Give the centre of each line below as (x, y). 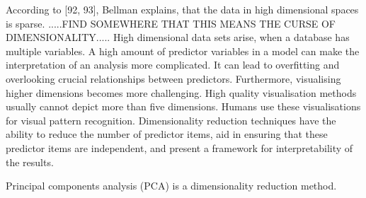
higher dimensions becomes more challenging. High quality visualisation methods (181, 92)
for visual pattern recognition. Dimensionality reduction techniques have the (171, 120)
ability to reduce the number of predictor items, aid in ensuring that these (167, 134)
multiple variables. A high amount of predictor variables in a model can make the (183, 51)
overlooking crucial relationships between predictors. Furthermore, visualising (173, 78)
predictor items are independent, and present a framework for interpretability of (179, 147)
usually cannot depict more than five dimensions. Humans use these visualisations (183, 106)
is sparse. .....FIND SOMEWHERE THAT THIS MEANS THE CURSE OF (171, 23)
